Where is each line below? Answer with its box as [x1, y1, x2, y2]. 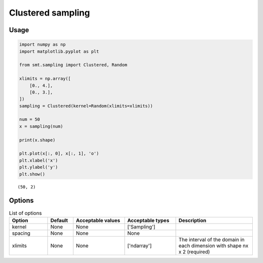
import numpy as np [19, 42, 66, 47]
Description [178, 217, 207, 224]
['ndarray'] [127, 242, 152, 249]
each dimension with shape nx [178, 242, 248, 249]
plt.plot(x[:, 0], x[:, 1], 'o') [19, 151, 99, 156]
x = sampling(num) [19, 123, 63, 129]
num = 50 [19, 117, 40, 122]
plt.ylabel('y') [19, 165, 58, 170]
